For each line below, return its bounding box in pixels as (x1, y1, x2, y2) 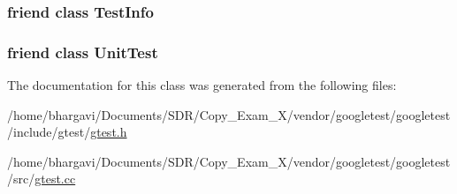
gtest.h (90, 123, 127, 141)
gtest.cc (34, 169, 76, 188)
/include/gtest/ (7, 123, 91, 141)
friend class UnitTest (7, 41, 158, 63)
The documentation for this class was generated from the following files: (7, 76, 397, 94)
